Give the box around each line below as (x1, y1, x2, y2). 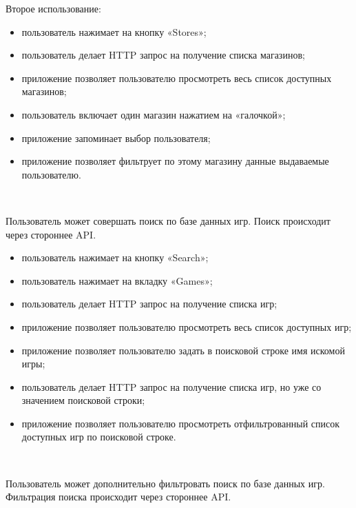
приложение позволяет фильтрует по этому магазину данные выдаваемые (21, 154, 329, 168)
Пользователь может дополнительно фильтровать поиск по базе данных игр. (6, 476, 325, 490)
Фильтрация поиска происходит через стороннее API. (6, 489, 231, 504)
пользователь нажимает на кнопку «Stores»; (21, 24, 207, 39)
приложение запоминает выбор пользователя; (21, 130, 211, 145)
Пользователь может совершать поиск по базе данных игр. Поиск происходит (6, 213, 331, 227)
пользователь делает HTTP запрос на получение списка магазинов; (21, 48, 305, 62)
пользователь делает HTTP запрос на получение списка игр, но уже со (21, 379, 322, 394)
